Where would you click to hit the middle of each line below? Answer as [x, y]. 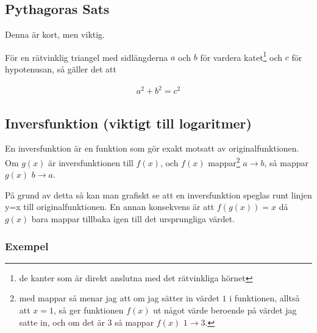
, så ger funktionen [89, 310]
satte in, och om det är [62, 322]
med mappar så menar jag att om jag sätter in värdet [119, 298]
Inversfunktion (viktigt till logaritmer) [128, 123]
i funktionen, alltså [265, 298]
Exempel [27, 246]
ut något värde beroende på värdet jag [225, 310]
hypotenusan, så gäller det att [61, 69]
